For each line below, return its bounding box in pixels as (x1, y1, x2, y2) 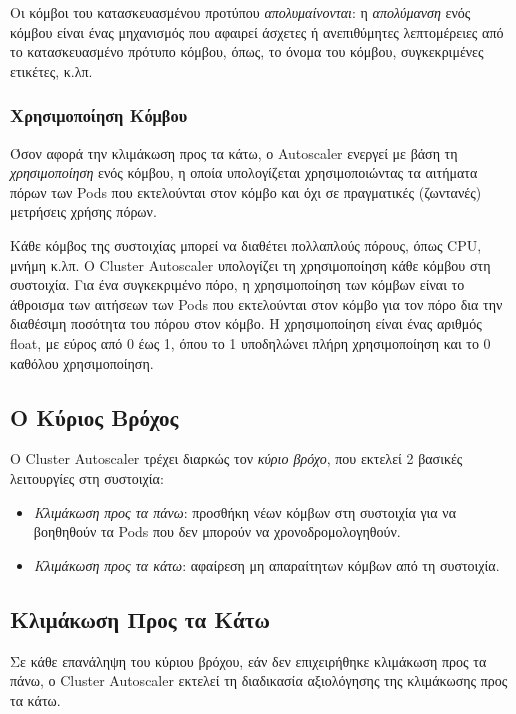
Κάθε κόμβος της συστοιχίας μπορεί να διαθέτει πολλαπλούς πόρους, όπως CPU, (10, 234, 482, 255)
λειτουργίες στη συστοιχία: (10, 467, 164, 488)
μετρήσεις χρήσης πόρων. (10, 201, 157, 222)
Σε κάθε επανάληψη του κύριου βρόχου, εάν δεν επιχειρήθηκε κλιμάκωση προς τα (10, 650, 487, 671)
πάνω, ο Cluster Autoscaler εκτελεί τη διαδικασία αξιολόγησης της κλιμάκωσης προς (10, 670, 508, 691)
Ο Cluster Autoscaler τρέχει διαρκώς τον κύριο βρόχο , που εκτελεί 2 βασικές (10, 448, 463, 469)
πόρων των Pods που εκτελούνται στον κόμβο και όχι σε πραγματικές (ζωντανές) (10, 181, 482, 202)
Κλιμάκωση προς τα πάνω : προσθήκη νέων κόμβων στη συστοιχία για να (33, 501, 457, 522)
